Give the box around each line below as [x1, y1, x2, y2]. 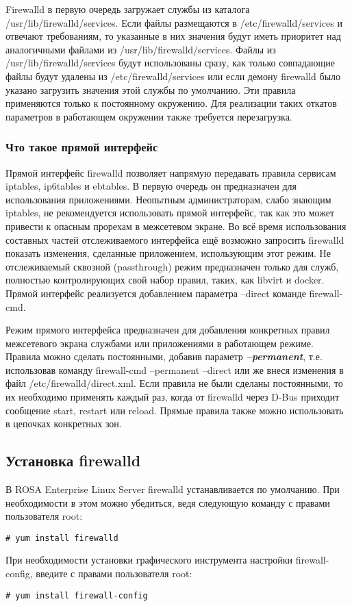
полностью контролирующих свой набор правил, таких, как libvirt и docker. [5, 273, 325, 287]
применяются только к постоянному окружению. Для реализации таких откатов [5, 96, 337, 110]
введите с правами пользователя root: [36, 566, 192, 581]
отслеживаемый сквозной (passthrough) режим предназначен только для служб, [5, 259, 339, 273]
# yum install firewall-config [5, 590, 148, 601]
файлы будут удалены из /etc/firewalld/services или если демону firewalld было [5, 68, 341, 83]
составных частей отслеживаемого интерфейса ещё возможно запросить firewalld [5, 232, 344, 247]
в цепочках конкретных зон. [5, 416, 122, 431]
